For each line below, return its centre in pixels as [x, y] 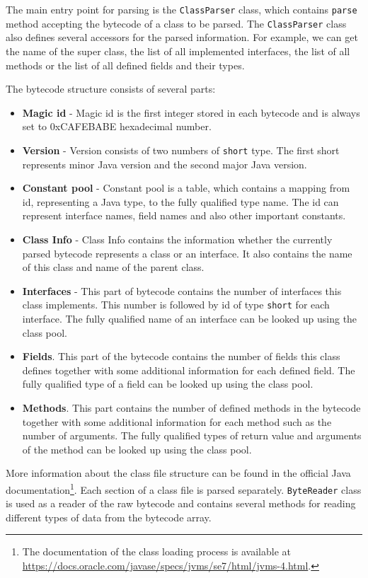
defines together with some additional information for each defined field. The [189, 370]
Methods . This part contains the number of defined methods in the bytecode [191, 407]
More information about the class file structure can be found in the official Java [178, 473]
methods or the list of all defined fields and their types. [125, 65]
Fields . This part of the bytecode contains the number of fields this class [181, 356]
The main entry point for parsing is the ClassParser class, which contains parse [182, 9]
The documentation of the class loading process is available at [156, 551]
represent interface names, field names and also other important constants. [184, 215]
